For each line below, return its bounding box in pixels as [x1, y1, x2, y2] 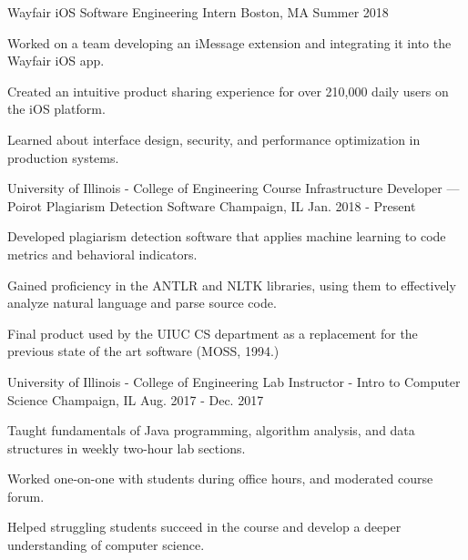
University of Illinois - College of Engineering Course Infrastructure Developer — [7, 178, 460, 198]
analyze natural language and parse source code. [7, 293, 277, 312]
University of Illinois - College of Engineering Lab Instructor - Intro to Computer [7, 372, 461, 391]
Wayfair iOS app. [7, 51, 105, 70]
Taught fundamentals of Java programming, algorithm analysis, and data [7, 421, 415, 440]
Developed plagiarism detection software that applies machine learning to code [7, 227, 446, 246]
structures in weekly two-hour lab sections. [7, 438, 246, 457]
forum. [7, 486, 45, 505]
